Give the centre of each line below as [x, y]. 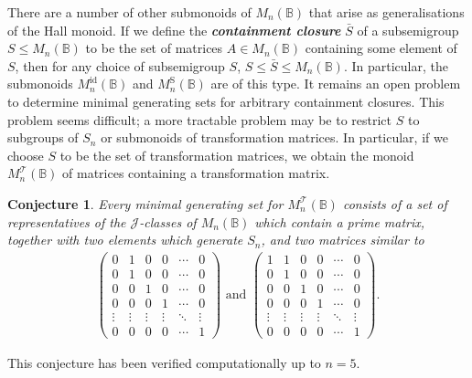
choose [26, 155]
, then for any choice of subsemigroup [120, 65]
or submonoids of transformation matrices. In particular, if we [274, 137]
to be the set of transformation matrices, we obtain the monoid [237, 155]
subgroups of [43, 137]
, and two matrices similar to [343, 240]
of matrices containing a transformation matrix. [196, 173]
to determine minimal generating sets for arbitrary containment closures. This [226, 101]
